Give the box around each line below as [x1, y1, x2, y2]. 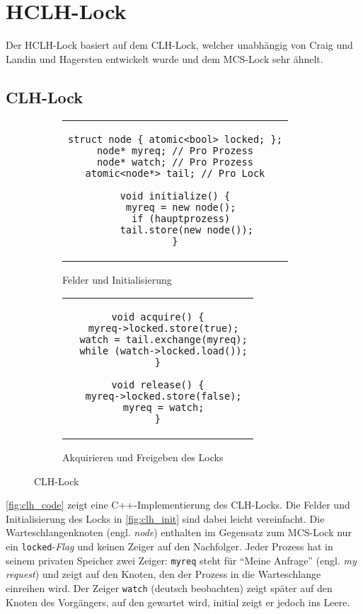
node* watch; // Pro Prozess [96, 156, 253, 168]
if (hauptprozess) [132, 212, 231, 224]
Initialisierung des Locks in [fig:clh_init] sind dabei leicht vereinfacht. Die [6, 511, 325, 526]
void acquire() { [111, 311, 204, 323]
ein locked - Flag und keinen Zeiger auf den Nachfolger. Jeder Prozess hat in [6, 539, 333, 554]
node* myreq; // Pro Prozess [96, 144, 253, 156]
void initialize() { [120, 190, 231, 202]
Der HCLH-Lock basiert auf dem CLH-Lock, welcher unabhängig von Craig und [6, 37, 353, 52]
